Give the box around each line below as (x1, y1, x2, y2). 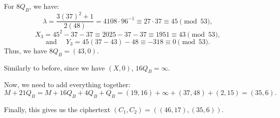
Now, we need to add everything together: (4, 79, 130, 90)
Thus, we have (4, 45, 47, 55)
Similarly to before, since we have (4, 62, 105, 72)
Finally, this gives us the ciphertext (4, 104, 110, 114)
